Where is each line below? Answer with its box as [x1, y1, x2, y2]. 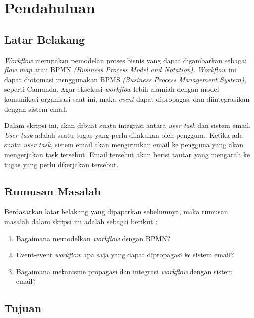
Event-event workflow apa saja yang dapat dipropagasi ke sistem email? [16, 250, 234, 260]
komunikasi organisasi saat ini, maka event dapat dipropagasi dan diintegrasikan [4, 93, 250, 104]
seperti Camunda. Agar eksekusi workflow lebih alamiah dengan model [4, 84, 219, 94]
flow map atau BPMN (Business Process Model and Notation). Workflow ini [4, 64, 236, 75]
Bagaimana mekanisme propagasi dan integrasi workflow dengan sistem [16, 266, 233, 276]
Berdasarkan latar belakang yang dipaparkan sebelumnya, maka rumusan [4, 206, 228, 217]
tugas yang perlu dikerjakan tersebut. [4, 159, 119, 169]
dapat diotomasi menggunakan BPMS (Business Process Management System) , [4, 74, 246, 84]
